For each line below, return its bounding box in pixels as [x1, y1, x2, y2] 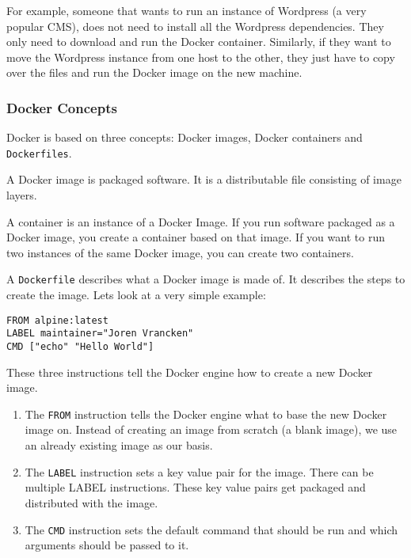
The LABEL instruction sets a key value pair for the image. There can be [25, 463, 374, 480]
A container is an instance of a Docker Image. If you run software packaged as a [6, 213, 395, 230]
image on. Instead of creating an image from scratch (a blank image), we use [25, 421, 398, 438]
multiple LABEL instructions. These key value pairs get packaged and [25, 479, 366, 495]
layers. [6, 187, 37, 203]
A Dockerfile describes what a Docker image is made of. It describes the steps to [6, 271, 405, 287]
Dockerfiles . [6, 144, 72, 161]
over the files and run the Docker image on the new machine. [6, 64, 303, 81]
